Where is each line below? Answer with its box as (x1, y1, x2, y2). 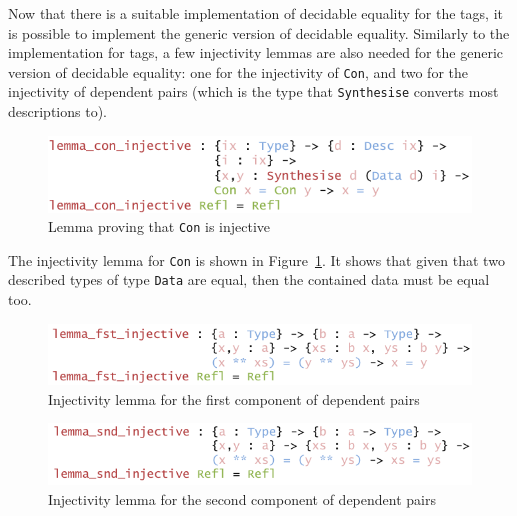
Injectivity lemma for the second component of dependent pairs (48, 489, 436, 510)
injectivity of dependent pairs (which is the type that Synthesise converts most (8, 81, 499, 102)
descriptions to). (8, 101, 107, 122)
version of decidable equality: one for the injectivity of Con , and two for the (8, 61, 468, 82)
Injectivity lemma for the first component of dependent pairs (48, 388, 420, 409)
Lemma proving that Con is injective (48, 216, 271, 237)
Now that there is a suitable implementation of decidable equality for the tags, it (8, 3, 503, 23)
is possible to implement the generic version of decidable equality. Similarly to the (8, 22, 510, 43)
